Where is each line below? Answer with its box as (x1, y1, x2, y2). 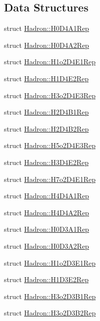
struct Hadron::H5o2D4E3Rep (4, 140, 96, 151)
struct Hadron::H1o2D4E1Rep (4, 56, 96, 67)
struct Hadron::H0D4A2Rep (4, 39, 89, 50)
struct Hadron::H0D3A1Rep (4, 224, 89, 234)
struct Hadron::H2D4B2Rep (4, 123, 89, 134)
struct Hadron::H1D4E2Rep (4, 73, 89, 83)
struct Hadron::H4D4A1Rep (4, 190, 89, 201)
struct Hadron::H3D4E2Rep (4, 157, 89, 167)
